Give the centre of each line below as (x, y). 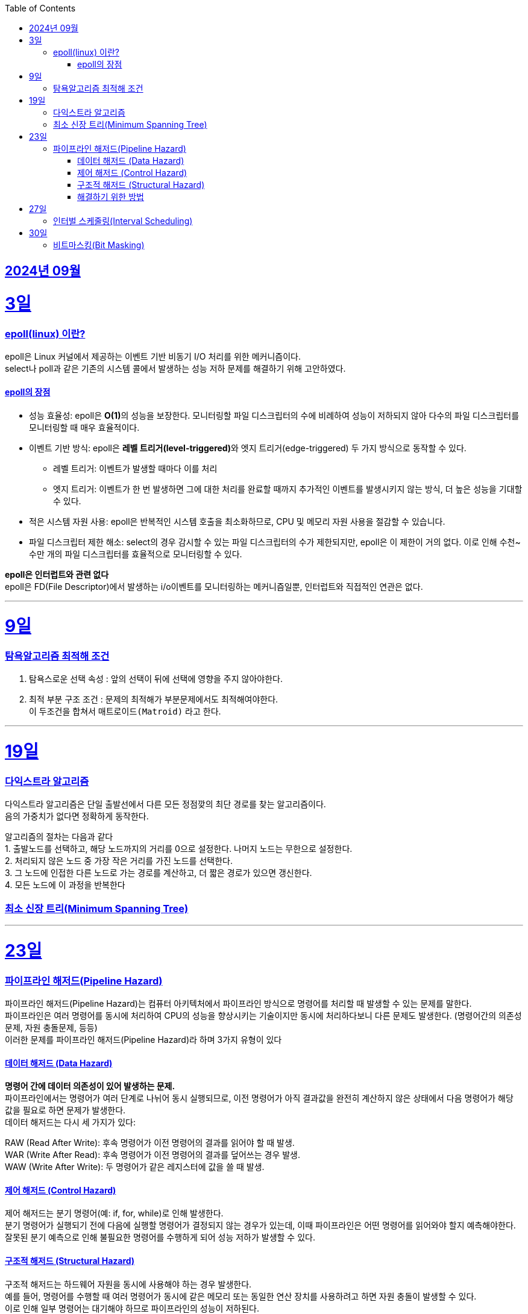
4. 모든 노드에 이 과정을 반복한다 (65, 885)
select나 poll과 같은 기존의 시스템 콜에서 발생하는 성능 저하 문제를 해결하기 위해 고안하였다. (175, 369)
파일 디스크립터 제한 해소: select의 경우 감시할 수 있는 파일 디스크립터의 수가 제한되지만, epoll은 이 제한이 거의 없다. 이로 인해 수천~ (275, 542)
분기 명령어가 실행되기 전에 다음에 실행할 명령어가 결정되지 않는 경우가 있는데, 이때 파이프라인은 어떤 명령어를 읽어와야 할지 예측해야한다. (260, 1225)
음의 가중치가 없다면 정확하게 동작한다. (77, 816)
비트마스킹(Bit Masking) (99, 245)
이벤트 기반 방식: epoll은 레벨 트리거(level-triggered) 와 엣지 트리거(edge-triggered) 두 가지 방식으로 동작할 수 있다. (248, 448)
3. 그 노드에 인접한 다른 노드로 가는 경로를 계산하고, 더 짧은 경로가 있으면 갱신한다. (159, 873)
